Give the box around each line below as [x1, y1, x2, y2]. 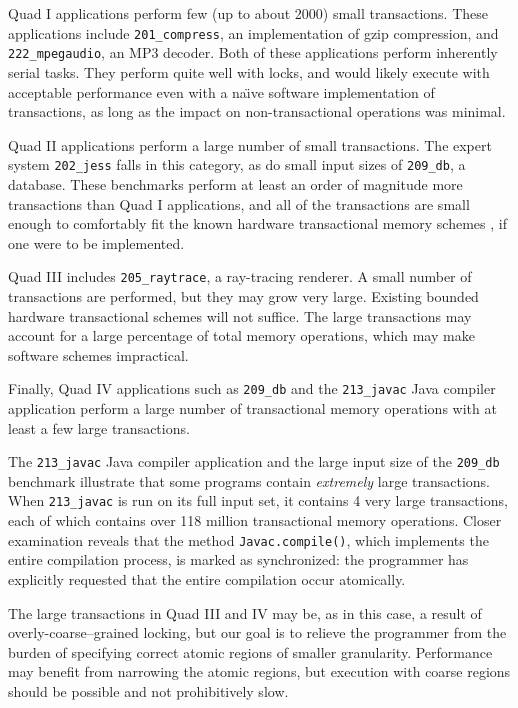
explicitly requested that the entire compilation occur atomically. [8, 568, 406, 589]
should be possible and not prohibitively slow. [8, 680, 289, 701]
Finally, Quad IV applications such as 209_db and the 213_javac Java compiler [8, 378, 496, 399]
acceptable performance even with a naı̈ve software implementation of [8, 81, 435, 102]
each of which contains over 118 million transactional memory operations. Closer [8, 510, 502, 531]
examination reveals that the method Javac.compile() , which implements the [8, 529, 489, 550]
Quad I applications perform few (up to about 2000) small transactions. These [8, 3, 489, 23]
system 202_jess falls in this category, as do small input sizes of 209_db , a [8, 154, 466, 175]
